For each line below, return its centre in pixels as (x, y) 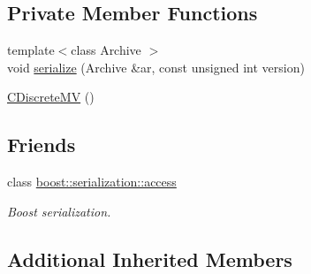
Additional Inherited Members (150, 259)
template (31, 50)
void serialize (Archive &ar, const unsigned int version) (156, 67)
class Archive (106, 50)
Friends (42, 145)
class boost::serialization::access (92, 182)
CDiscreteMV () (51, 97)
